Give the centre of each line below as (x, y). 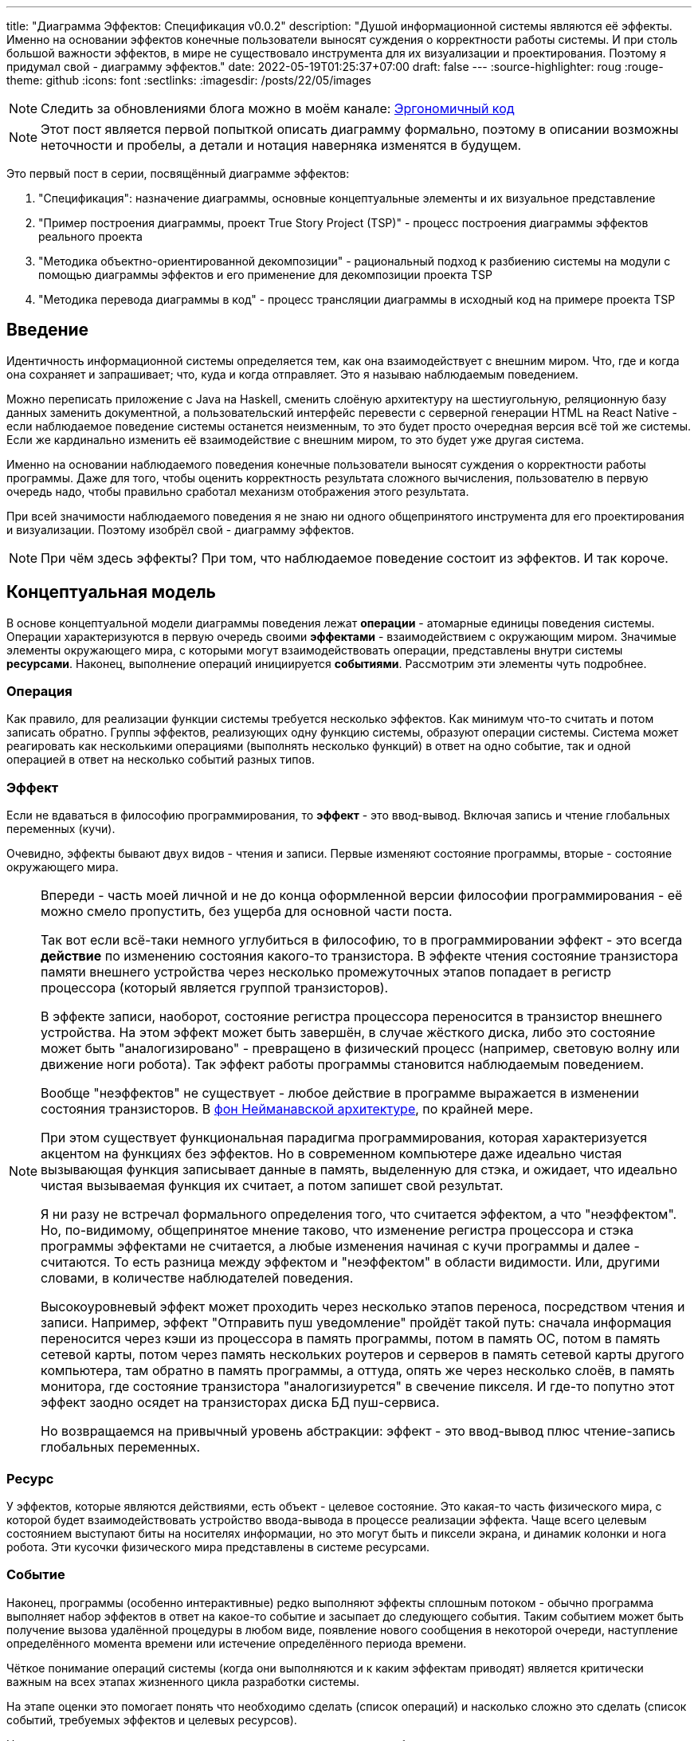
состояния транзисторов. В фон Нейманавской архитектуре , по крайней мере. (287, 1109)
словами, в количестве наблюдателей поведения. (197, 1278)
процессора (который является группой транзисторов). (215, 988)
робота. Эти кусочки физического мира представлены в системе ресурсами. (218, 1546)
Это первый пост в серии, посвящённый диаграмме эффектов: (178, 173)
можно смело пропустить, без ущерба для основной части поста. (247, 912)
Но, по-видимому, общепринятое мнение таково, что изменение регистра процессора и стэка (337, 1230)
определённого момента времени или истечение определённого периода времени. (237, 1643)
